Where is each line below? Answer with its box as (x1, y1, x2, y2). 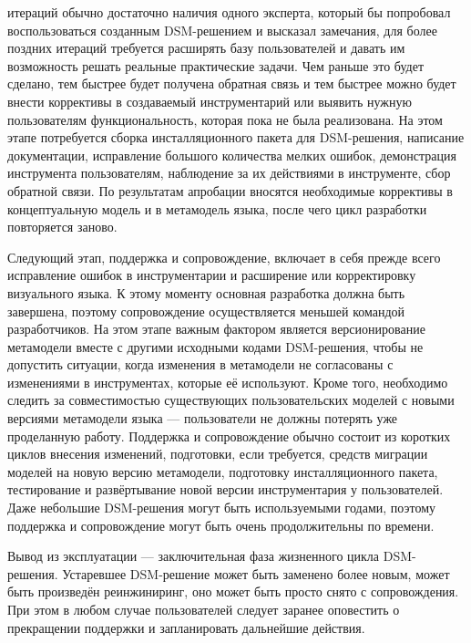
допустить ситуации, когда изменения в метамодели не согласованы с (7, 355, 394, 374)
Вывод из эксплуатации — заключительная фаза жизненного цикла (7, 546, 380, 565)
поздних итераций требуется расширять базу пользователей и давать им (7, 38, 405, 57)
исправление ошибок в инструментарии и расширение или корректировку (7, 265, 416, 285)
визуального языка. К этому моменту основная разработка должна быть (7, 283, 405, 302)
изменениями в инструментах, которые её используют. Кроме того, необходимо (7, 372, 448, 391)
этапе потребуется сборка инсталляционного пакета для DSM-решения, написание (7, 128, 465, 147)
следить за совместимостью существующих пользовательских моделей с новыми (7, 390, 455, 410)
